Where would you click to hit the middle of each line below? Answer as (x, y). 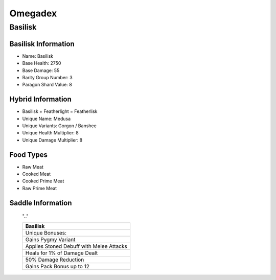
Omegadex (33, 13)
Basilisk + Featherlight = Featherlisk (60, 111)
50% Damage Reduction (55, 260)
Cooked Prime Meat (43, 181)
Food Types (29, 155)
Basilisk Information (42, 44)
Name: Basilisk (38, 56)
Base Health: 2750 (42, 63)
